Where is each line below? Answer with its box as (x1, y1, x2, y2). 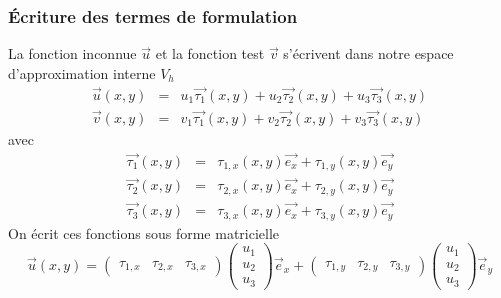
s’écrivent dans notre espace (283, 43, 454, 64)
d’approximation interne (8, 62, 156, 83)
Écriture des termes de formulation (8, 3, 298, 28)
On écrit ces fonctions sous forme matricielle (8, 222, 280, 243)
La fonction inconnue (8, 43, 137, 64)
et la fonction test (155, 43, 265, 64)
